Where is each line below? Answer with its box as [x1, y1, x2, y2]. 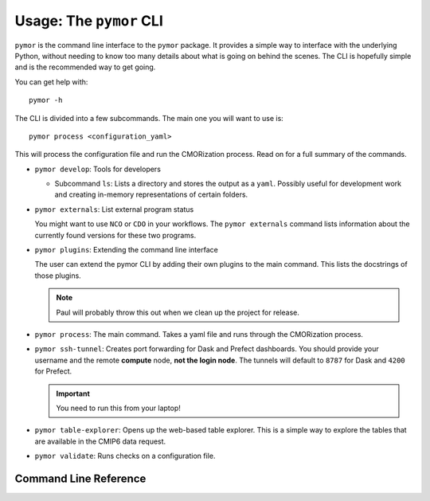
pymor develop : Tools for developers [34, 164, 161, 174]
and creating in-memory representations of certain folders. [54, 190, 248, 199]
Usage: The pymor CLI [14, 12, 163, 29]
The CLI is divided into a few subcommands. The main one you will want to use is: [14, 113, 284, 123]
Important [56, 389, 91, 398]
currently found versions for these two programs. [34, 230, 197, 240]
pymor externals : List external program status [34, 204, 194, 214]
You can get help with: [14, 76, 88, 87]
